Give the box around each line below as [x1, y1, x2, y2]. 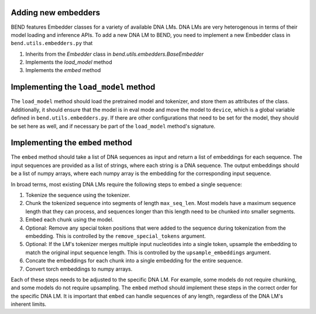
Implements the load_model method [25, 59, 112, 66]
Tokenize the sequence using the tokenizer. [25, 192, 131, 199]
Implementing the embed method [11, 138, 133, 148]
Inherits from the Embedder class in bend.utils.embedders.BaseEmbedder [25, 50, 204, 57]
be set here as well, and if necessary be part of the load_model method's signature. [11, 122, 216, 129]
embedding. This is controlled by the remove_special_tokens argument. [25, 232, 206, 240]
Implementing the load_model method [11, 82, 156, 92]
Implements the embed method [25, 67, 101, 74]
